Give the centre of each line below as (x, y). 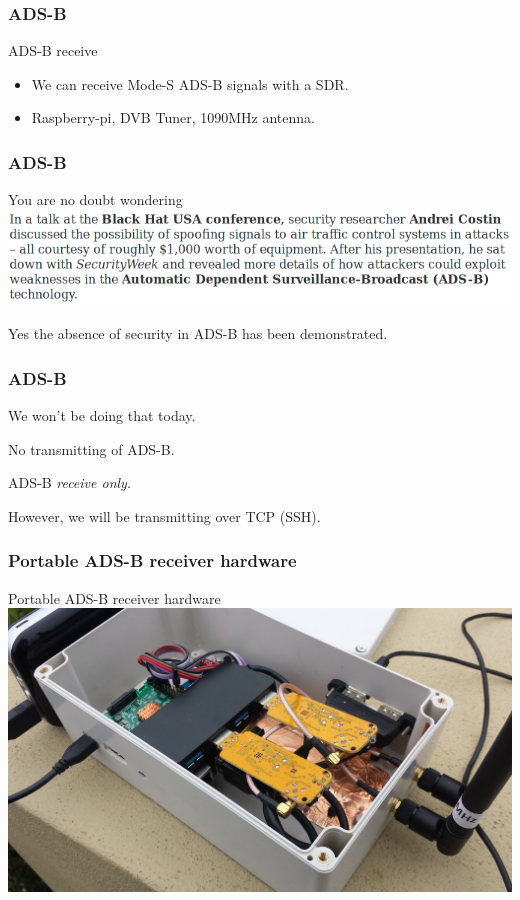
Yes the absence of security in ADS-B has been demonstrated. (198, 333)
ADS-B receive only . (69, 482)
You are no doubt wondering (95, 199)
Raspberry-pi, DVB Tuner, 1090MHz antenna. (173, 117)
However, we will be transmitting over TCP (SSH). (164, 515)
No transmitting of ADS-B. (91, 448)
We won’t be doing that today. (102, 415)
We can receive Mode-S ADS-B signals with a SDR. (190, 83)
